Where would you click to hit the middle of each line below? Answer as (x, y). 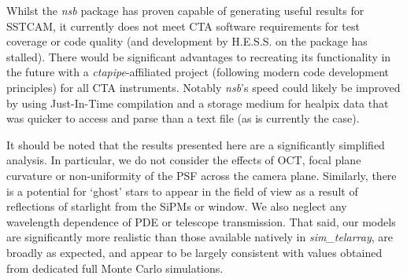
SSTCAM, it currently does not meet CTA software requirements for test (183, 26)
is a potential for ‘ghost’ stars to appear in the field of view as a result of (182, 191)
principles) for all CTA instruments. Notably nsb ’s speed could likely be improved (203, 87)
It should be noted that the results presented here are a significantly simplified (196, 144)
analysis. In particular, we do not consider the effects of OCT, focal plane (184, 160)
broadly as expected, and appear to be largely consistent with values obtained (194, 252)
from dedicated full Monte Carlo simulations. (115, 268)
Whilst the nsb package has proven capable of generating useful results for (185, 10)
